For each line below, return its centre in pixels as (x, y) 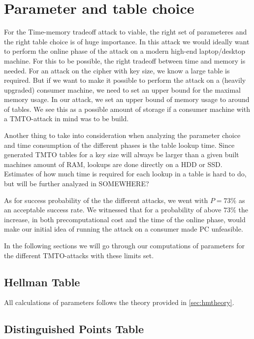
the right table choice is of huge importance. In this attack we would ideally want (127, 41)
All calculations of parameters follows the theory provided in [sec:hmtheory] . (119, 302)
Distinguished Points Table (74, 329)
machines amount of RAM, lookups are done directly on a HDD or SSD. (113, 164)
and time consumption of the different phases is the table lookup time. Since (119, 145)
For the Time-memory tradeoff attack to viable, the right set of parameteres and (126, 32)
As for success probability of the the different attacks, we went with (106, 200)
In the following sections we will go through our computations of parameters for (124, 245)
